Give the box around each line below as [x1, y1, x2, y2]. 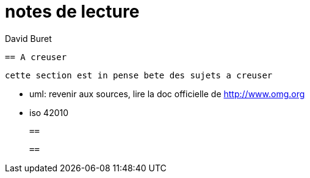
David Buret [5, 33, 52, 44]
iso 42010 [29, 107, 69, 118]
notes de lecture [5, 1, 140, 22]
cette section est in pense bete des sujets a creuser [5, 70, 273, 80]
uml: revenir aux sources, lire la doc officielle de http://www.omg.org [29, 88, 305, 99]
